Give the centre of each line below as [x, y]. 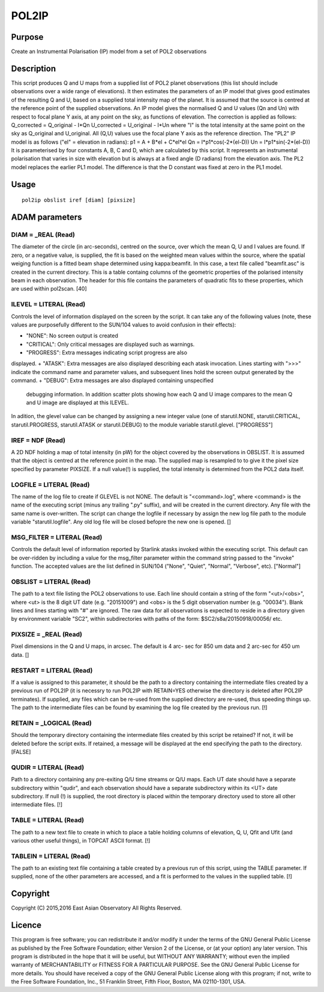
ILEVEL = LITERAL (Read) [48, 304]
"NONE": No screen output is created [72, 336]
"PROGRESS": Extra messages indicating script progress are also [106, 353]
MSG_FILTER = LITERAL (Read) [57, 537]
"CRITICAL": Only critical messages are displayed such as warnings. [110, 344]
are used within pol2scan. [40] [49, 289]
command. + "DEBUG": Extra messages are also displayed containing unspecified [112, 380]
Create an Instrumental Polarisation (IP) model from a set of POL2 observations [109, 52]
